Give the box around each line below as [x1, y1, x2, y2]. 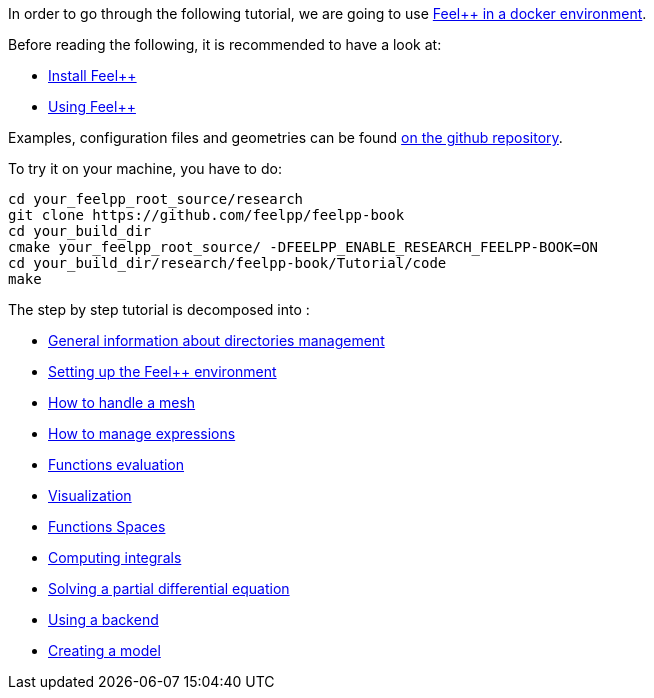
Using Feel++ [48, 98, 136, 115]
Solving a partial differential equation [48, 580, 290, 597]
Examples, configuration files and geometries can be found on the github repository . [8, 129, 563, 146]
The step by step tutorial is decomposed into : [8, 301, 310, 318]
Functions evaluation [48, 456, 185, 473]
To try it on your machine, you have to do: [8, 160, 282, 177]
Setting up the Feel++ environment [48, 363, 277, 380]
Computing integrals [48, 549, 182, 566]
